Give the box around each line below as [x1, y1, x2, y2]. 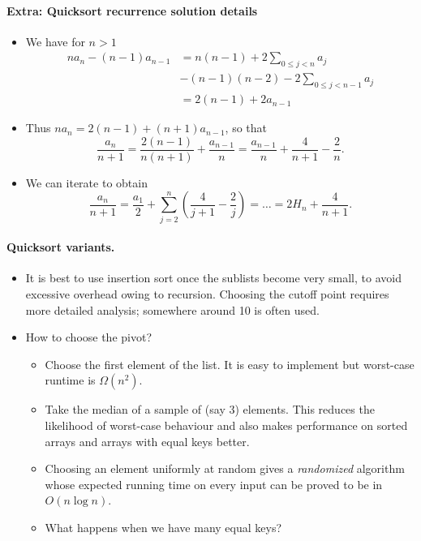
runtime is [45, 371, 96, 389]
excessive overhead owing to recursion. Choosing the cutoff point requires [25, 286, 389, 303]
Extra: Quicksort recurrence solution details [6, 2, 258, 19]
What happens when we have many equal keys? [45, 518, 282, 535]
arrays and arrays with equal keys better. [45, 432, 250, 449]
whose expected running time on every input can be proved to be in [45, 475, 383, 492]
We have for [25, 32, 85, 49]
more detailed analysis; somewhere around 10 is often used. [25, 301, 320, 318]
